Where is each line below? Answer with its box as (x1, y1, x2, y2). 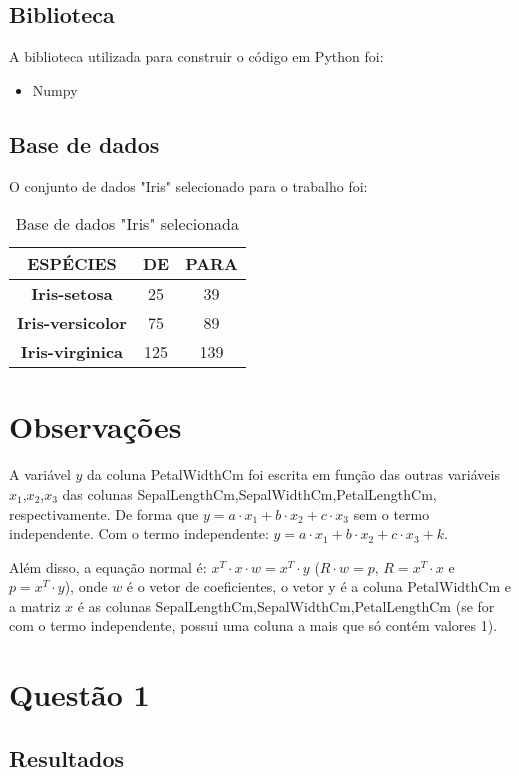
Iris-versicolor (17, 311, 127, 335)
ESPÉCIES (27, 252, 117, 276)
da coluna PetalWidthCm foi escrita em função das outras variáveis (87, 464, 500, 485)
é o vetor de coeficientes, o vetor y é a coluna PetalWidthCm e (126, 576, 511, 597)
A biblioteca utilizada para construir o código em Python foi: (9, 46, 384, 67)
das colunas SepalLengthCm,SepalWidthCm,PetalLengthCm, (62, 483, 437, 504)
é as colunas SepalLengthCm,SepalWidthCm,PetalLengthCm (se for (77, 595, 495, 616)
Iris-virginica (20, 340, 124, 364)
